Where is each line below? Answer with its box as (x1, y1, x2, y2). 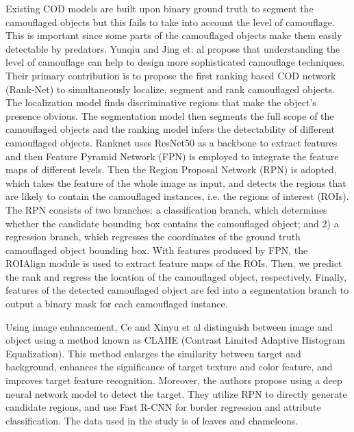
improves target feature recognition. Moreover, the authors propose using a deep (5, 373, 342, 387)
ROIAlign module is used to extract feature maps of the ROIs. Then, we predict (5, 256, 342, 270)
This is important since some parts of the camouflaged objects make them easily (5, 28, 342, 42)
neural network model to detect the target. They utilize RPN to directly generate (5, 386, 347, 401)
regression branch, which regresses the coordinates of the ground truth (5, 229, 301, 244)
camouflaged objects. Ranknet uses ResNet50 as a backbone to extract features (5, 135, 338, 149)
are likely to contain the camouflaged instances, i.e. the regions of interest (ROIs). (5, 189, 349, 203)
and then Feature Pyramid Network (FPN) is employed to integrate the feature (5, 149, 339, 163)
